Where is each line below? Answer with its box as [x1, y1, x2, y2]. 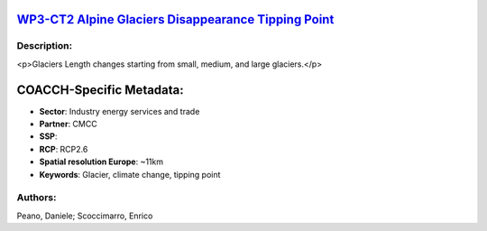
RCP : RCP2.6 [39, 143, 88, 154]
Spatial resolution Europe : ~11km [39, 156, 164, 167]
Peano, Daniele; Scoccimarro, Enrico [16, 210, 153, 221]
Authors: [16, 191, 57, 204]
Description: [16, 40, 72, 52]
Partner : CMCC [39, 118, 98, 130]
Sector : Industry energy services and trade [39, 106, 200, 116]
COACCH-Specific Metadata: [16, 82, 184, 97]
